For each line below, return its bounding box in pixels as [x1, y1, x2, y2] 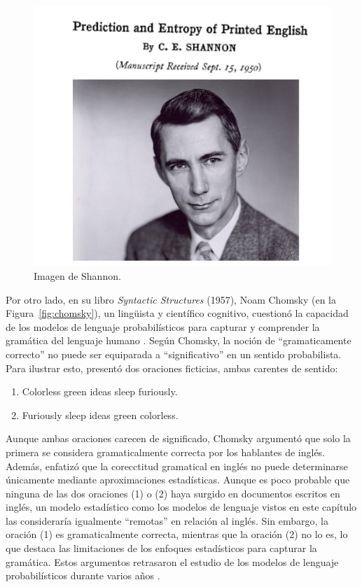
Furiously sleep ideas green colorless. [22, 407, 179, 422]
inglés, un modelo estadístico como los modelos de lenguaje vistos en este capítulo [6, 500, 357, 514]
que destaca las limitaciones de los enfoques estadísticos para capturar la [6, 541, 317, 556]
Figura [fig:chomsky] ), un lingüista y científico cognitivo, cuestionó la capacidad [6, 306, 349, 320]
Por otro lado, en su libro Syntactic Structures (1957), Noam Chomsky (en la [6, 292, 337, 306]
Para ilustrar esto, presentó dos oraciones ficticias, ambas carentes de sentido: [6, 360, 338, 375]
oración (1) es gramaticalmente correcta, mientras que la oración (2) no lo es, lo [6, 527, 348, 542]
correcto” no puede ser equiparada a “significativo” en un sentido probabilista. [6, 346, 342, 361]
